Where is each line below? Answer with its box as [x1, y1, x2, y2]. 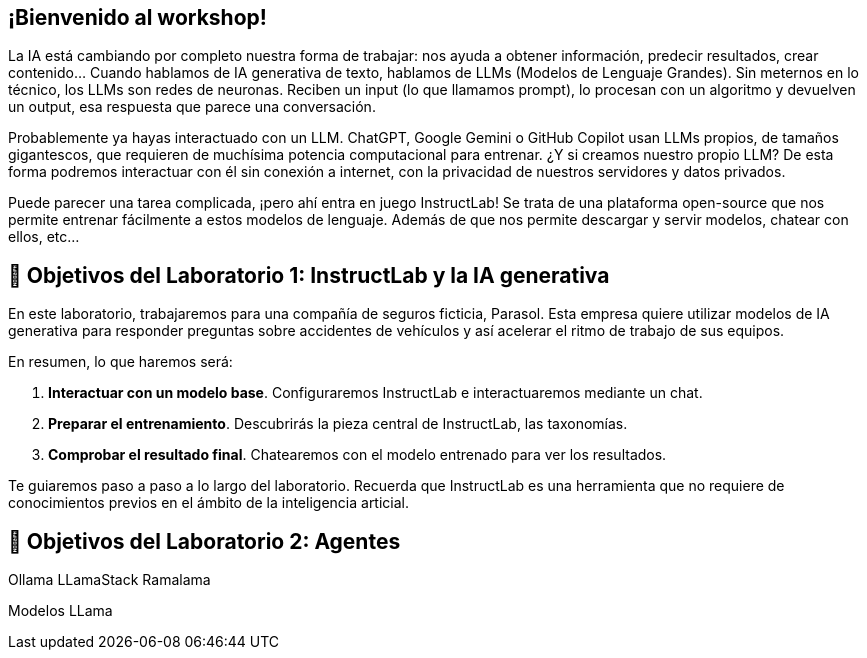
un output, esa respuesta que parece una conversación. [8, 98, 376, 116]
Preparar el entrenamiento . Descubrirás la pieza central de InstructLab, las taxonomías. [48, 415, 628, 433]
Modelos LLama [8, 602, 113, 620]
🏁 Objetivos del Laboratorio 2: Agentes [8, 528, 401, 554]
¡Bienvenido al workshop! [8, 5, 267, 30]
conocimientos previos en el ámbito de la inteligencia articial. [8, 494, 410, 512]
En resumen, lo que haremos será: [8, 353, 233, 371]
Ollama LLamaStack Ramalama [8, 571, 211, 589]
